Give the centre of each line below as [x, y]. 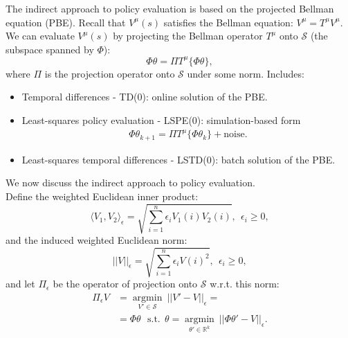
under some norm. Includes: [246, 73]
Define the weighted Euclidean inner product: [102, 196]
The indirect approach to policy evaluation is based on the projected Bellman [170, 8]
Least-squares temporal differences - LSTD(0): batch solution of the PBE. [178, 159]
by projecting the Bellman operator [188, 36]
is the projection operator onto [110, 73]
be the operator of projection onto [125, 284]
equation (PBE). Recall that [66, 22]
